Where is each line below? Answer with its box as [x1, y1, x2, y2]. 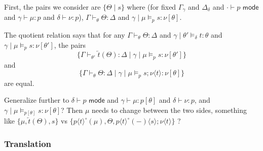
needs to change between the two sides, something [92, 104, 247, 115]
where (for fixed [127, 2, 176, 12]
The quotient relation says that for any [4, 29, 125, 40]
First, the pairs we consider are [4, 2, 101, 12]
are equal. [4, 77, 34, 88]
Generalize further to [4, 95, 69, 105]
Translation [4, 137, 52, 149]
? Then [61, 104, 83, 115]
